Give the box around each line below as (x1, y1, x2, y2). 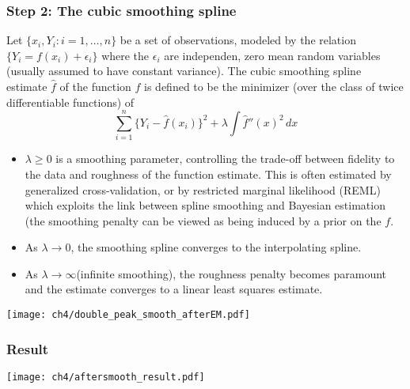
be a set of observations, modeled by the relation (120, 32, 356, 48)
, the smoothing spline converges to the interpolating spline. (70, 239, 362, 255)
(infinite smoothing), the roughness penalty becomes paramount (76, 265, 387, 281)
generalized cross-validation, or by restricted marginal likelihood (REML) (25, 181, 381, 198)
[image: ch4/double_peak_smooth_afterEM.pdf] (6, 309, 250, 321)
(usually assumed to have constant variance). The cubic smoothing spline (6, 62, 362, 79)
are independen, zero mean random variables (164, 47, 381, 63)
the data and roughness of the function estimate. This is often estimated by (25, 165, 392, 182)
